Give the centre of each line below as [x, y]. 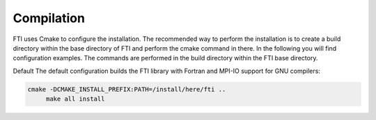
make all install [75, 99]
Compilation [49, 18]
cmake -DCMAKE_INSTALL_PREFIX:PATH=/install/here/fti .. [127, 89]
